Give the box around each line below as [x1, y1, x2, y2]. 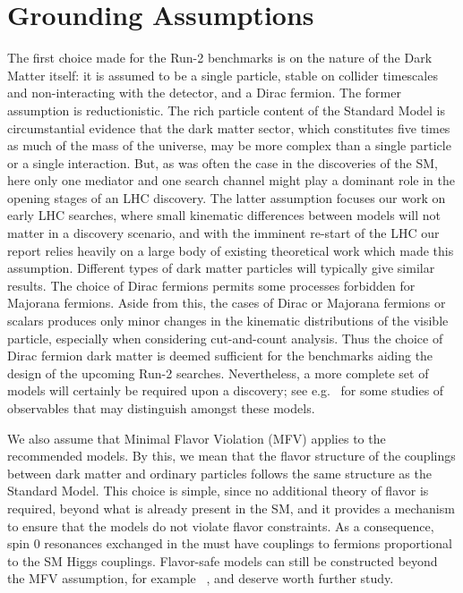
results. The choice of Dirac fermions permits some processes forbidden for [7, 275, 416, 294]
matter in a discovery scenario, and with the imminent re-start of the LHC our [7, 224, 440, 242]
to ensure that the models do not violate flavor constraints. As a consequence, [7, 516, 434, 535]
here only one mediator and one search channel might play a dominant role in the [7, 171, 455, 190]
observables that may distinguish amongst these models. [7, 399, 315, 417]
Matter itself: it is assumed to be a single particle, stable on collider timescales [7, 65, 438, 84]
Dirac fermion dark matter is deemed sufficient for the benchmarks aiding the [7, 346, 433, 365]
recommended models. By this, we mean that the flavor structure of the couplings [7, 446, 456, 465]
